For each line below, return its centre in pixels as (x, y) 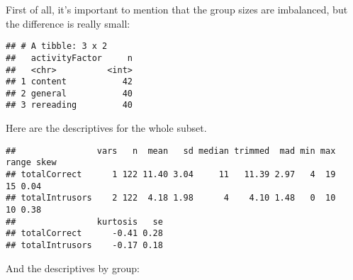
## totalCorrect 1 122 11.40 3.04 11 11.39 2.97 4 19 (171, 175)
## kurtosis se (84, 222)
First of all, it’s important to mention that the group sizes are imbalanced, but (177, 9)
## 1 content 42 (69, 82)
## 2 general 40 (69, 93)
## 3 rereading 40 (69, 105)
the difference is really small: (68, 23)
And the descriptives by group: (73, 268)
